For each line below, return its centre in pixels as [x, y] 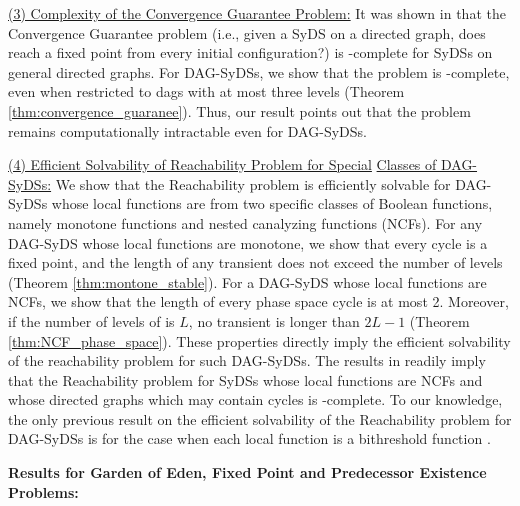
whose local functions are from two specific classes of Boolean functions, [272, 203]
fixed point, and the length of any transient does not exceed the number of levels [255, 262]
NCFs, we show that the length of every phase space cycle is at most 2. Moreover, [258, 301]
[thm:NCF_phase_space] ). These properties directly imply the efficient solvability [259, 340]
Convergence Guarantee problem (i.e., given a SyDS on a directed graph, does [247, 32]
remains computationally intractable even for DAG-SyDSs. [187, 130]
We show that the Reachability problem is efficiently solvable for [253, 183]
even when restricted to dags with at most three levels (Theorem [206, 91]
